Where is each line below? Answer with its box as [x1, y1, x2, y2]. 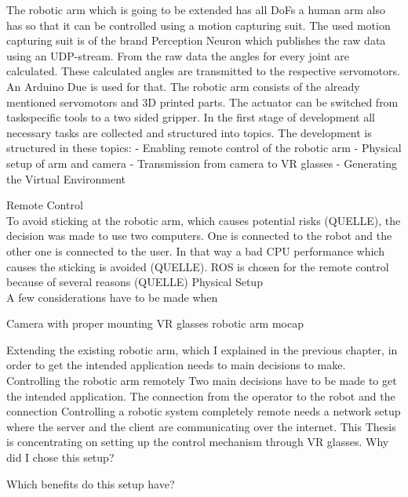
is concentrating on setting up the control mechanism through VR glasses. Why [6, 434, 389, 450]
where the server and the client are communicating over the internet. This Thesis [6, 418, 396, 434]
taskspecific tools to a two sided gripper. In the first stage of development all [6, 109, 375, 125]
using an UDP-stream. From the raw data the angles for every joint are [6, 47, 349, 63]
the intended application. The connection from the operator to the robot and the [6, 387, 395, 404]
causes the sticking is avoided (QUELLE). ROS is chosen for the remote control [6, 258, 389, 274]
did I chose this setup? [6, 449, 115, 466]
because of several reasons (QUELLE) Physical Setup [6, 274, 263, 290]
